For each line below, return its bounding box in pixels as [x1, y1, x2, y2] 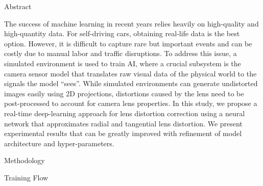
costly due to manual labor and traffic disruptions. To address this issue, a [4, 48, 237, 59]
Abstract [4, 1, 32, 11]
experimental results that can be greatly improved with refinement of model [4, 128, 242, 139]
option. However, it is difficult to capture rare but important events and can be [4, 38, 252, 48]
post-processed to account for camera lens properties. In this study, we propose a [4, 98, 257, 109]
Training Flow [4, 172, 49, 182]
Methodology [4, 155, 45, 166]
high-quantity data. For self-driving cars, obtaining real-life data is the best [4, 28, 240, 39]
